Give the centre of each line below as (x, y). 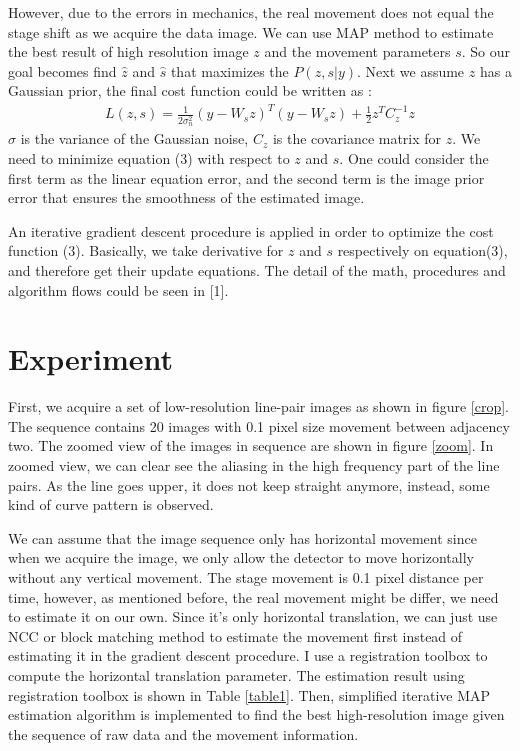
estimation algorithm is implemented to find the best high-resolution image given (256, 714)
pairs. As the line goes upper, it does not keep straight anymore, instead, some (249, 484)
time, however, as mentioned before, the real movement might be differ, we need (253, 596)
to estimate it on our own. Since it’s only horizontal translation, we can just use (253, 616)
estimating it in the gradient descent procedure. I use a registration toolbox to (248, 655)
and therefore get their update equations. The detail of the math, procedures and (257, 269)
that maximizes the (229, 70)
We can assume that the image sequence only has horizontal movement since (242, 537)
